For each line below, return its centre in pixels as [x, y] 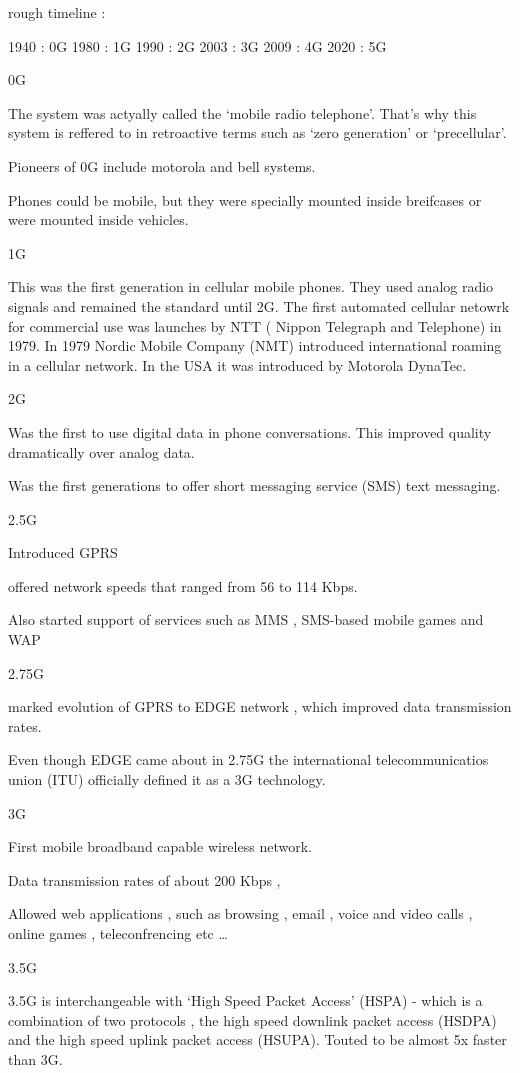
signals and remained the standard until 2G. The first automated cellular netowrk [259, 305]
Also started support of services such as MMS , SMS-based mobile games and [246, 619]
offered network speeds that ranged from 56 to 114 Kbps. [183, 585]
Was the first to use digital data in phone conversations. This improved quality [250, 431]
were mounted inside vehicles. [98, 219]
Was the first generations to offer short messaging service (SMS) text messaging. [254, 485]
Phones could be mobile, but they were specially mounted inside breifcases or [245, 199]
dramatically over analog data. [101, 451]
